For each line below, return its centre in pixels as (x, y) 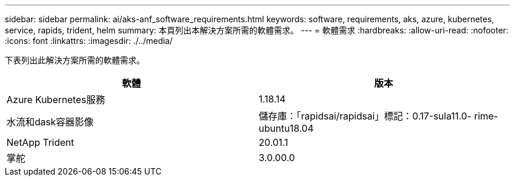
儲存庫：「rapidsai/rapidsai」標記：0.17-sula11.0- (365, 116)
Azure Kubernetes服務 (56, 100)
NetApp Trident (41, 142)
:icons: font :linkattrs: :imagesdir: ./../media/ (89, 41)
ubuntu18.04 (286, 128)
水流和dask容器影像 (50, 122)
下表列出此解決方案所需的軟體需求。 (75, 60)
